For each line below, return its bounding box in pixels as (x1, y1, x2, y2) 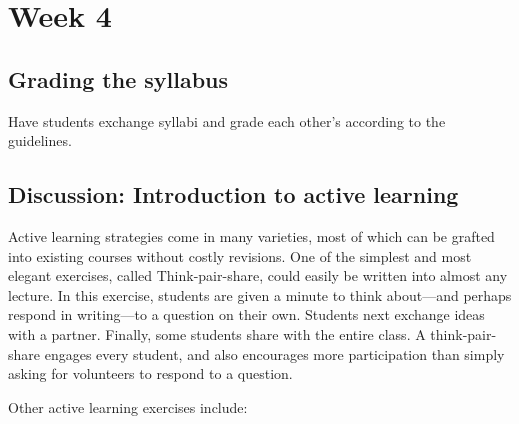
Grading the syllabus (8, 63, 229, 94)
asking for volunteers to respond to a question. (8, 363, 293, 384)
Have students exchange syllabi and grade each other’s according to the (8, 110, 446, 131)
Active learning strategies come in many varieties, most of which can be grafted (8, 225, 495, 246)
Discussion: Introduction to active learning (8, 179, 459, 210)
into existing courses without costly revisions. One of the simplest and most (8, 245, 472, 266)
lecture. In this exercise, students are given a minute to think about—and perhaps (8, 284, 512, 305)
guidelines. (8, 130, 72, 151)
